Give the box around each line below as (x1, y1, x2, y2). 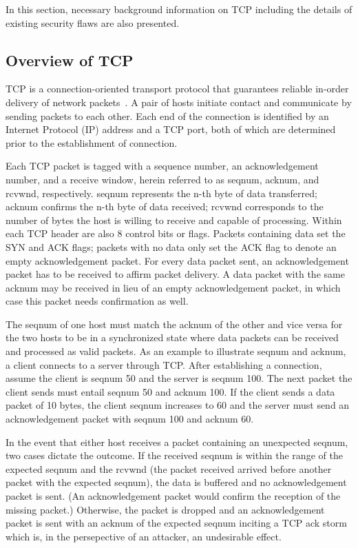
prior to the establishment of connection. (6, 135, 178, 150)
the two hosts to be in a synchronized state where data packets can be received (6, 330, 339, 345)
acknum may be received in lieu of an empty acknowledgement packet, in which (6, 280, 341, 294)
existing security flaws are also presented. (6, 15, 180, 30)
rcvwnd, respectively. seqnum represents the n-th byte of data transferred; (6, 185, 317, 200)
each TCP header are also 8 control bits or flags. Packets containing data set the (6, 226, 346, 241)
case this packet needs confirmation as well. (6, 294, 189, 308)
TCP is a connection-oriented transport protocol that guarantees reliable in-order (6, 81, 349, 96)
